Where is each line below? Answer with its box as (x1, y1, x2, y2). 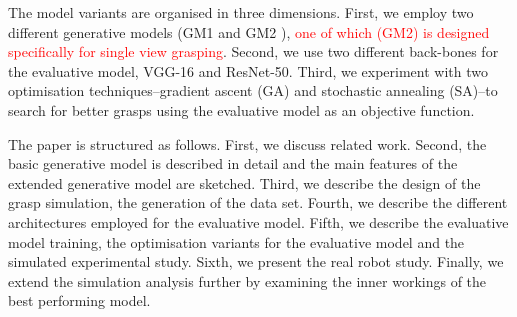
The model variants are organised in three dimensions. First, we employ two (8, 2, 474, 22)
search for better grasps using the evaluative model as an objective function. (8, 99, 475, 120)
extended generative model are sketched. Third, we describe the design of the (8, 172, 481, 193)
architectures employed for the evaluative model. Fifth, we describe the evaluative (8, 211, 509, 232)
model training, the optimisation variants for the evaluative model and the (8, 231, 465, 252)
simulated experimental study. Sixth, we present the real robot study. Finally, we (8, 251, 504, 272)
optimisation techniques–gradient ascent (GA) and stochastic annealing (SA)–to (8, 80, 498, 101)
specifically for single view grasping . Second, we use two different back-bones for (8, 41, 499, 62)
